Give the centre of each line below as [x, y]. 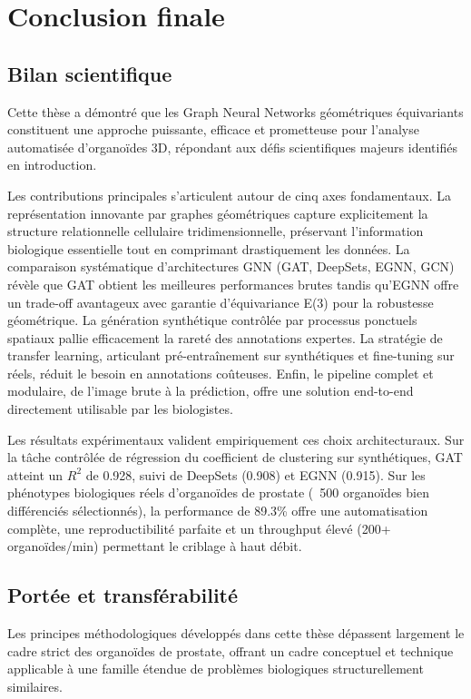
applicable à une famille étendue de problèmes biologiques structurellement [216, 669]
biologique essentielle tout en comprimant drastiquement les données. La [209, 248]
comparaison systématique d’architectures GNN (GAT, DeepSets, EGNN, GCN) [231, 266]
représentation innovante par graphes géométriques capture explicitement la [218, 213]
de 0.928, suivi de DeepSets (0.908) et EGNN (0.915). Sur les [255, 474]
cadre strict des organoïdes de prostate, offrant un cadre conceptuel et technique [231, 650]
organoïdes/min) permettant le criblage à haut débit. [155, 546]
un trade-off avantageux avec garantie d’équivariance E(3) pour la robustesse [221, 302]
